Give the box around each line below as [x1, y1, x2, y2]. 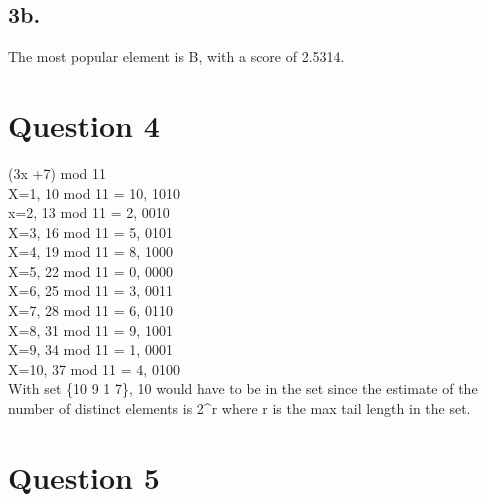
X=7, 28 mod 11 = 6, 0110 [8, 300, 173, 321]
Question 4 [8, 104, 160, 145]
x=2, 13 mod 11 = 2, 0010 [8, 202, 170, 223]
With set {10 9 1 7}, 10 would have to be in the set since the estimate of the [8, 378, 478, 399]
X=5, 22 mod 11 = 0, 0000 [8, 260, 173, 281]
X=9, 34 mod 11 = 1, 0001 [8, 339, 173, 360]
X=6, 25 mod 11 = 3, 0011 [8, 280, 173, 301]
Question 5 [8, 456, 160, 497]
